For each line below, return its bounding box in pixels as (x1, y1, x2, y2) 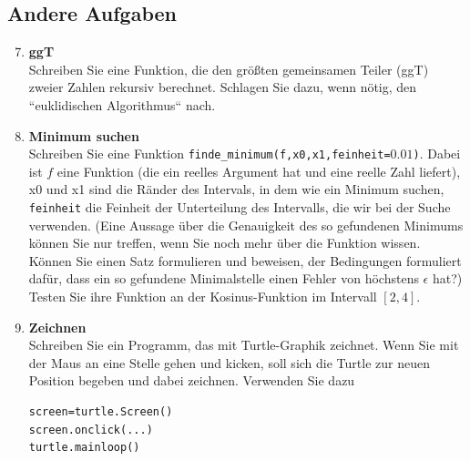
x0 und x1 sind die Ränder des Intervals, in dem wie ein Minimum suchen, (28, 179, 444, 199)
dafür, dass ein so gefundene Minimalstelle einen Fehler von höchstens (28, 269, 419, 288)
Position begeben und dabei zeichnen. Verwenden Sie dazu (28, 371, 355, 390)
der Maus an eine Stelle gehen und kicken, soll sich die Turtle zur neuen (28, 353, 430, 372)
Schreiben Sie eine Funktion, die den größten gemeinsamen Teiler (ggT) (28, 59, 429, 78)
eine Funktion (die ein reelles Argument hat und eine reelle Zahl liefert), (56, 161, 461, 180)
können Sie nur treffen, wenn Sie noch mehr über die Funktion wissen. (28, 233, 421, 252)
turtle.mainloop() (28, 441, 140, 455)
